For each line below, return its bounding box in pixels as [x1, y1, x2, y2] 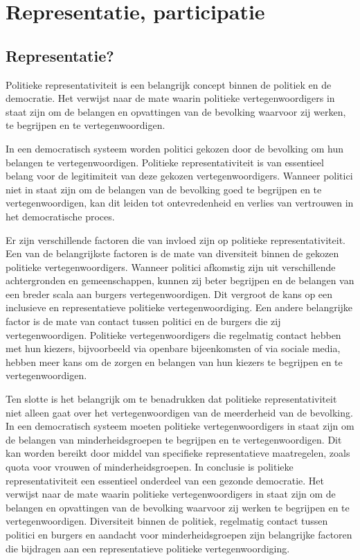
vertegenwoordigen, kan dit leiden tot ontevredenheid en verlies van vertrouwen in [6, 195, 354, 210]
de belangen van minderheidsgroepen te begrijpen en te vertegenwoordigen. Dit [6, 432, 342, 446]
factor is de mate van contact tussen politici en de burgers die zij [6, 314, 281, 329]
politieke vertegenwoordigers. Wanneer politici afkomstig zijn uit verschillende [6, 259, 336, 274]
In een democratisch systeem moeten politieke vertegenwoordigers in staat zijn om [6, 419, 354, 433]
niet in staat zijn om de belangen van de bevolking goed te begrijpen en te [6, 182, 322, 196]
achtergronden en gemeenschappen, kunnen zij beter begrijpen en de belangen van [6, 273, 354, 288]
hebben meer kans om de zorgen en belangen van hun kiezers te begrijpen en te [6, 354, 343, 369]
